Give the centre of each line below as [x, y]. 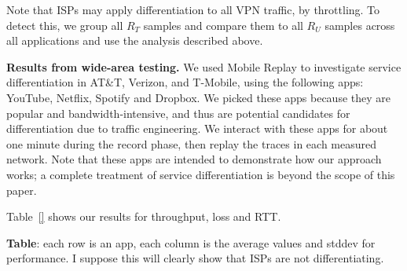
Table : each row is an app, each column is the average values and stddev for [191, 242]
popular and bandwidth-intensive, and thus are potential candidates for [178, 113]
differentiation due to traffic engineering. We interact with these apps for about [197, 128]
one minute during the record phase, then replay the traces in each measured [192, 143]
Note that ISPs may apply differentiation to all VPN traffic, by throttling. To [193, 9]
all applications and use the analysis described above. [135, 40]
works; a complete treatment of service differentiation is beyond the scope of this [201, 174]
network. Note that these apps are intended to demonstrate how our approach [194, 159]
